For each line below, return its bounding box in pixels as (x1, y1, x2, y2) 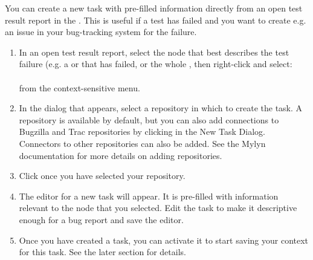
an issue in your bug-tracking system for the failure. (5, 25, 197, 38)
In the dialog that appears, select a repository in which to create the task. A (19, 102, 303, 114)
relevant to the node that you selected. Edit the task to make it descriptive (19, 201, 297, 214)
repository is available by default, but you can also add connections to (19, 113, 279, 126)
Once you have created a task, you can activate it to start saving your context (19, 233, 309, 246)
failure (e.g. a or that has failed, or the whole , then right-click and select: (19, 57, 292, 70)
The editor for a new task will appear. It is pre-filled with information (19, 189, 279, 202)
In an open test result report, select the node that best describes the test (19, 45, 289, 58)
